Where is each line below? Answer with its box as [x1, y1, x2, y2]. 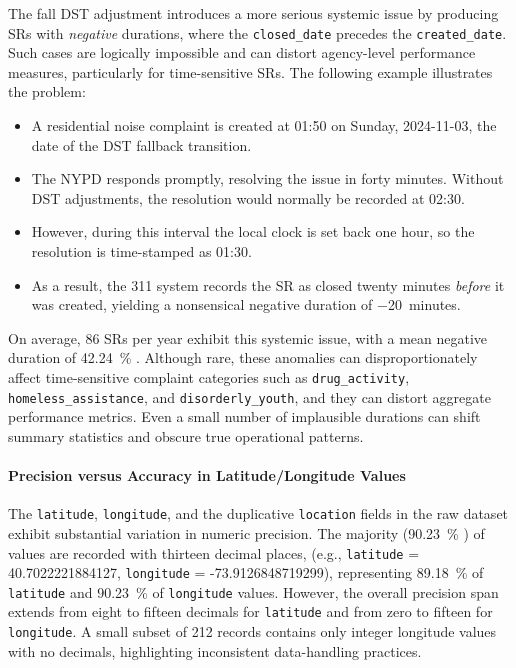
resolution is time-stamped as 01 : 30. [31, 241, 252, 261]
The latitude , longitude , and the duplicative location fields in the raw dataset [8, 503, 509, 524]
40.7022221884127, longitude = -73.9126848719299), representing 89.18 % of [8, 562, 484, 583]
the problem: [8, 81, 86, 102]
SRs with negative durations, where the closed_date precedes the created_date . [8, 22, 507, 43]
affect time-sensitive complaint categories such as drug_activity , [8, 366, 410, 387]
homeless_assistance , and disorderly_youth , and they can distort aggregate [8, 386, 491, 407]
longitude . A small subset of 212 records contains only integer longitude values [8, 621, 497, 642]
